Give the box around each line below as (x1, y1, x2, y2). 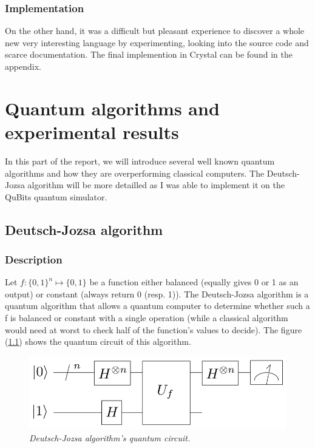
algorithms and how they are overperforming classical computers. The (5, 166, 265, 179)
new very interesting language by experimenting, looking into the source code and (5, 36, 309, 49)
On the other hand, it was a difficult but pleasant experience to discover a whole (5, 24, 305, 37)
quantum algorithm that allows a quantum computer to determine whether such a (5, 299, 310, 312)
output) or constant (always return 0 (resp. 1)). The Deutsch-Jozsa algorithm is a (5, 287, 309, 300)
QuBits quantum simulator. (5, 190, 107, 203)
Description (5, 251, 63, 266)
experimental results (5, 119, 179, 144)
